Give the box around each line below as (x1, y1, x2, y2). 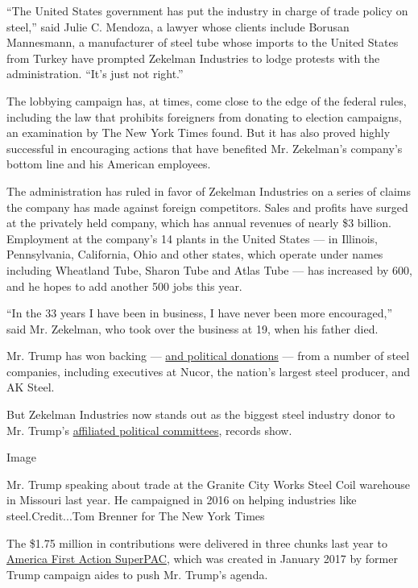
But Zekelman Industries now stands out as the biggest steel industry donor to (6, 406, 395, 423)
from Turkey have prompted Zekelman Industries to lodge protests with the (6, 49, 380, 66)
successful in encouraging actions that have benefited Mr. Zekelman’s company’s (6, 139, 403, 156)
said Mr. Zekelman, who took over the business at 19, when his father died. (6, 320, 379, 337)
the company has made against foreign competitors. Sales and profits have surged (6, 198, 408, 215)
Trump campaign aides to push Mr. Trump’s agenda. (6, 565, 268, 582)
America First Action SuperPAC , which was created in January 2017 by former (6, 550, 398, 567)
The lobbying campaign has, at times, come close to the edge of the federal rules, (6, 92, 407, 109)
